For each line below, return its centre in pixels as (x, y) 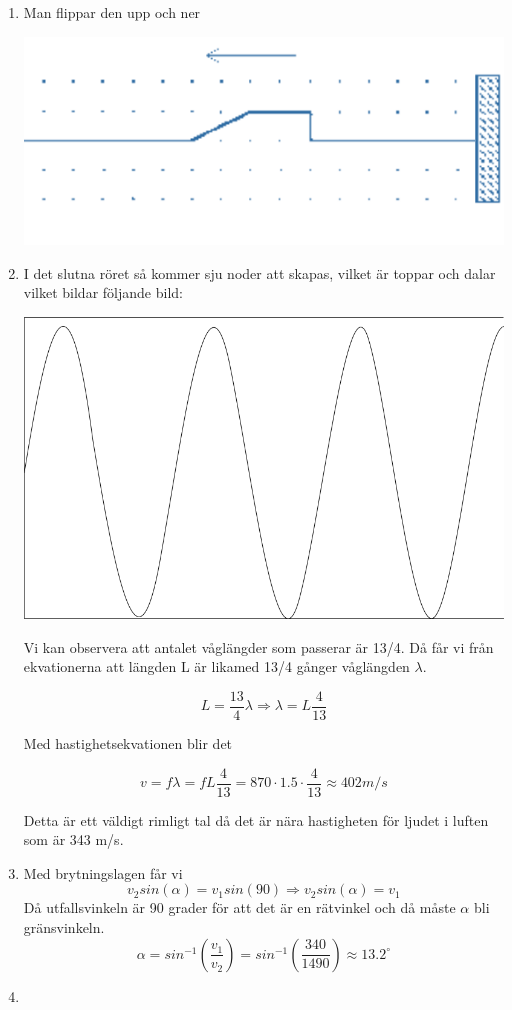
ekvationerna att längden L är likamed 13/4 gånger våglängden (216, 666)
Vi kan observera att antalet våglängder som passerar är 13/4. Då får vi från (258, 646)
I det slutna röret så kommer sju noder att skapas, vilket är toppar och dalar (259, 272)
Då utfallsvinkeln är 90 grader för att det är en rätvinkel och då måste (239, 907)
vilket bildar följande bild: (103, 292)
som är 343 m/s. (73, 839)
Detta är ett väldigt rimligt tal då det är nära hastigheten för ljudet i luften (256, 819)
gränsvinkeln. (64, 927)
